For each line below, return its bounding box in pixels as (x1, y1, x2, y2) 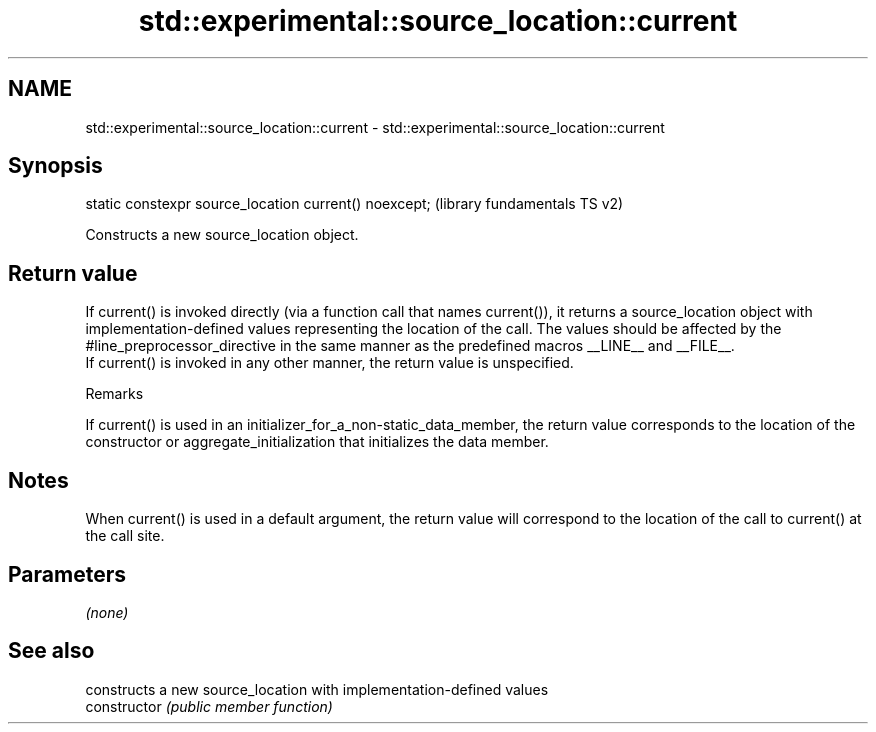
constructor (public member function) (85, 697, 333, 715)
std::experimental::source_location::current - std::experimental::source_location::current (85, 118, 665, 136)
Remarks (85, 385, 144, 403)
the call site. (85, 527, 165, 545)
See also (8, 638, 95, 664)
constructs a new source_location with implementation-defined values (85, 680, 549, 698)
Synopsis (8, 153, 103, 179)
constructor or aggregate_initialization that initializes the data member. (85, 433, 549, 451)
